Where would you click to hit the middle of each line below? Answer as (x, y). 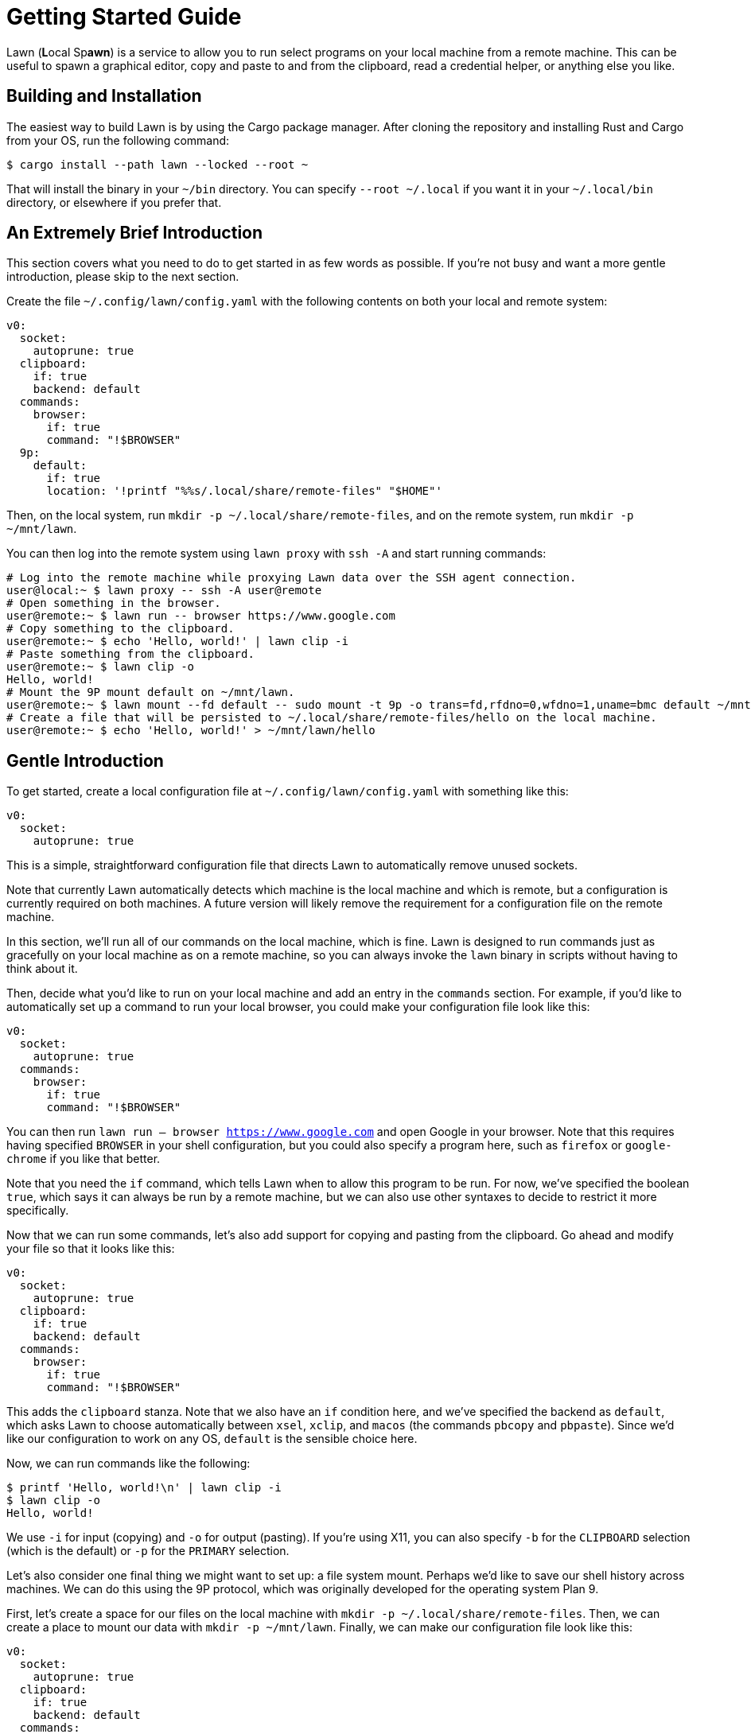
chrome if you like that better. (84, 1159)
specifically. (38, 1211)
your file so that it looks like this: (91, 1249)
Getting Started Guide (124, 17)
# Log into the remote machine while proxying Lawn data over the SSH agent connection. (292, 578)
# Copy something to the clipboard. (121, 629)
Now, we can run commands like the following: (128, 1464)
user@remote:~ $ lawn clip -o (101, 667)
